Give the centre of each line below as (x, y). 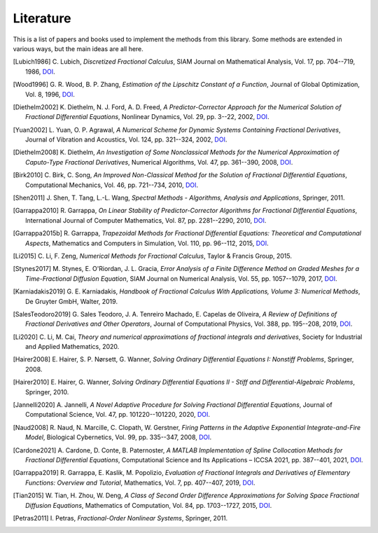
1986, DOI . (40, 71)
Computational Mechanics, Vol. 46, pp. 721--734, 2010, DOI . (112, 185)
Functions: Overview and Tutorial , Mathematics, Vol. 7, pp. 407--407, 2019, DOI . (140, 483)
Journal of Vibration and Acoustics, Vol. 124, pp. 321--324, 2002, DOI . (126, 139)
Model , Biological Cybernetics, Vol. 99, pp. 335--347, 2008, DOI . (119, 437)
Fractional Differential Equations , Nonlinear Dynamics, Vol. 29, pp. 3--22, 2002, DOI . (147, 117)
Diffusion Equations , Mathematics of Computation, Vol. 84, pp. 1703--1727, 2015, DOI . (149, 505)
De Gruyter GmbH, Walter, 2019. (72, 301)
